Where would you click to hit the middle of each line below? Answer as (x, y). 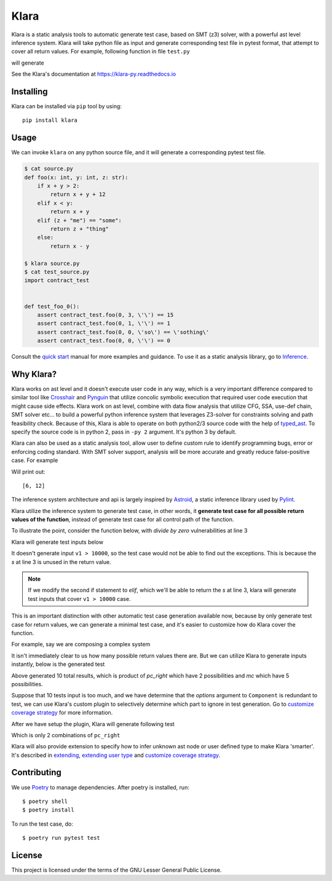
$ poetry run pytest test (61, 838)
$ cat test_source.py (57, 272)
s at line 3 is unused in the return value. (61, 562)
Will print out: (28, 472)
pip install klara (50, 120)
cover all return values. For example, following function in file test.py (101, 52)
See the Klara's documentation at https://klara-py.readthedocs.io (94, 74)
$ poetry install (48, 810)
